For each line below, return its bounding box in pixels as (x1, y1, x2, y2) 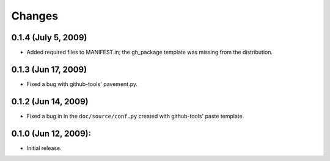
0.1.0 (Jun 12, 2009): (11, 128, 92, 138)
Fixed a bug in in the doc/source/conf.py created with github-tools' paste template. (26, 112, 244, 120)
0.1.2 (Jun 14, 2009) (11, 96, 89, 107)
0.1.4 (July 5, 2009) (11, 32, 87, 43)
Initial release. (26, 144, 62, 152)
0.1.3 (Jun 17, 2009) (11, 64, 87, 74)
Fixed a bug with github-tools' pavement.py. (26, 80, 137, 88)
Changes (11, 9, 58, 23)
